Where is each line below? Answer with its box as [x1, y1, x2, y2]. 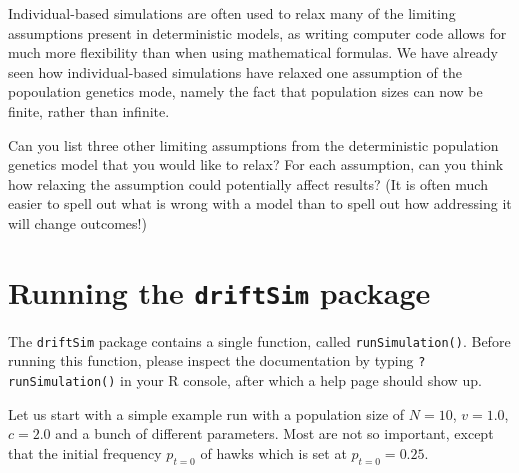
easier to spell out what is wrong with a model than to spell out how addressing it [8, 193, 512, 214]
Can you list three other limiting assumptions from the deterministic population [8, 134, 499, 155]
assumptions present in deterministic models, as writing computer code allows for [8, 22, 507, 43]
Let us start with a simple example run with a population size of [8, 403, 405, 424]
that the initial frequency [8, 442, 162, 463]
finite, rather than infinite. [8, 100, 170, 121]
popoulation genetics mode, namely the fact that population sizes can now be [8, 81, 483, 102]
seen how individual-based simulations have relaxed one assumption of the [8, 61, 462, 82]
